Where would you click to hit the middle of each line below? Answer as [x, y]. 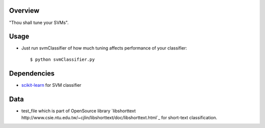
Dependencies [32, 73]
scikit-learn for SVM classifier [51, 85]
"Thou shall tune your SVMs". [39, 23]
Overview [24, 11]
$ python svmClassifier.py [63, 59]
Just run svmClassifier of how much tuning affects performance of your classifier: [104, 48]
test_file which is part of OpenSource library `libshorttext [79, 111]
